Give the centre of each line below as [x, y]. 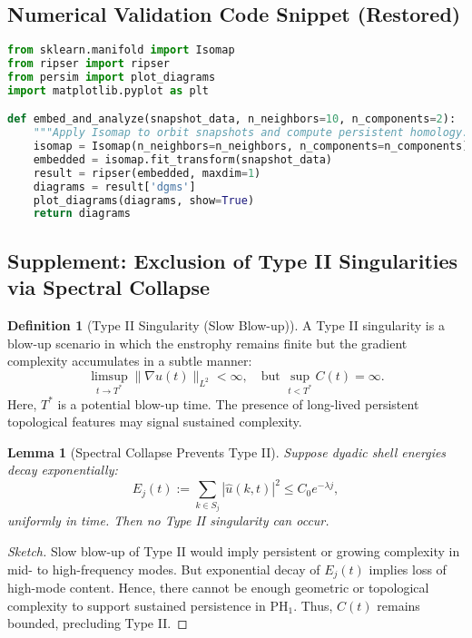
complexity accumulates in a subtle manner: [130, 361]
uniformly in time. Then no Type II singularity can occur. [168, 520]
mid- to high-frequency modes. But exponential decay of [164, 569]
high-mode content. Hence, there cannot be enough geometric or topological [218, 587]
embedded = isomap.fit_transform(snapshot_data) [182, 159]
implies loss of [408, 569]
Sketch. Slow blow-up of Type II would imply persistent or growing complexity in [234, 550]
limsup [109, 376]
